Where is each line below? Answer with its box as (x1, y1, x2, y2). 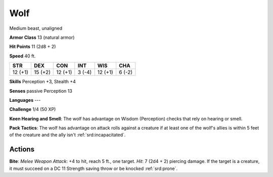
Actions (9, 145, 35, 154)
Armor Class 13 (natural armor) (9, 34, 75, 40)
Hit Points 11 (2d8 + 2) (9, 43, 56, 50)
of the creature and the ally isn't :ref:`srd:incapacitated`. (9, 132, 126, 138)
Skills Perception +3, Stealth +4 (9, 79, 76, 85)
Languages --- (9, 97, 41, 103)
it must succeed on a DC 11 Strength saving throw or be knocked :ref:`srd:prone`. (9, 165, 178, 171)
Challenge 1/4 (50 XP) (9, 106, 56, 112)
